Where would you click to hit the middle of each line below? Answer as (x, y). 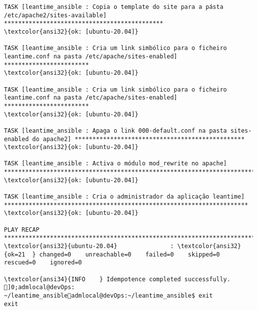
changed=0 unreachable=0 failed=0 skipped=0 (129, 254)
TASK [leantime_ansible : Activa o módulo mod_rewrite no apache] (116, 164)
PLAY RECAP (22, 230)
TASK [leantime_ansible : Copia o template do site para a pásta (114, 7)
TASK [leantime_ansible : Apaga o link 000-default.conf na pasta (116, 130)
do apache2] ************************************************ (138, 139)
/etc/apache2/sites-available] (55, 15)
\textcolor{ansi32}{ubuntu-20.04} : (89, 246)
